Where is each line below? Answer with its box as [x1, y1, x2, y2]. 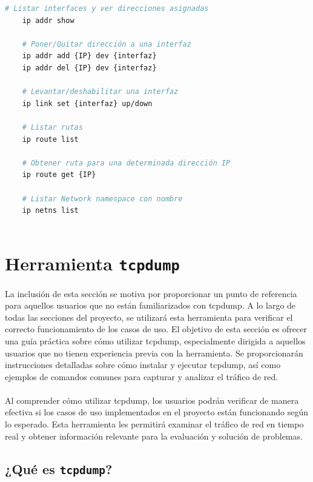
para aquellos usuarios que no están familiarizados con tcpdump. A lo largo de [5, 299, 296, 312]
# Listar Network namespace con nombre [22, 194, 183, 203]
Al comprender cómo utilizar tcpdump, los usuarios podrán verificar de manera [5, 393, 299, 406]
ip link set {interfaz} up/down [22, 99, 153, 108]
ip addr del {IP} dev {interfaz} [22, 63, 157, 72]
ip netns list [22, 206, 79, 215]
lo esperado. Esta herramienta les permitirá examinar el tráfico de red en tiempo [5, 418, 304, 430]
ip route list [22, 135, 79, 144]
